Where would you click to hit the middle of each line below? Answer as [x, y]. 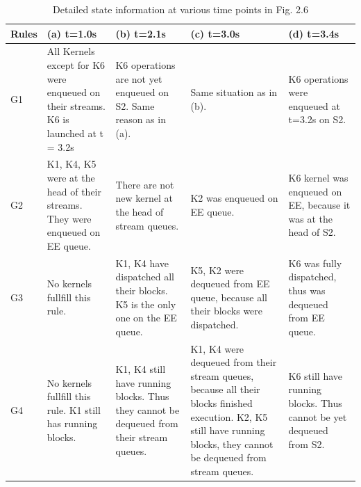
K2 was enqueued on [234, 198]
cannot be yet [318, 416]
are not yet [139, 78]
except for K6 [76, 65]
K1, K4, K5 [72, 164]
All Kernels [71, 51]
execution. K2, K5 [229, 416]
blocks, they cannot [232, 444]
